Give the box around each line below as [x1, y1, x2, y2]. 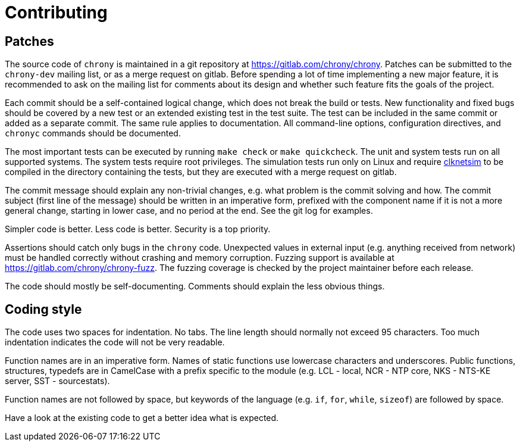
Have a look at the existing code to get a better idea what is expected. [5, 413, 279, 423]
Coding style [5, 301, 82, 317]
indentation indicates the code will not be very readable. [5, 337, 225, 348]
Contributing [5, 2, 108, 23]
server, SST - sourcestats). [5, 376, 110, 386]
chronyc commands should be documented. [5, 128, 181, 139]
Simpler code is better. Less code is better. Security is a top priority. [5, 224, 271, 235]
